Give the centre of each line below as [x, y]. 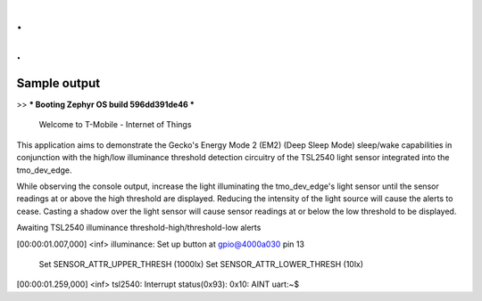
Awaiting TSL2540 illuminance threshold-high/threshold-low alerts [139, 228]
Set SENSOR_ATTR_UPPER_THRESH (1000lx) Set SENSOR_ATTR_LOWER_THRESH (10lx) [201, 264]
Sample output [58, 83]
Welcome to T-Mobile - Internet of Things [115, 125]
